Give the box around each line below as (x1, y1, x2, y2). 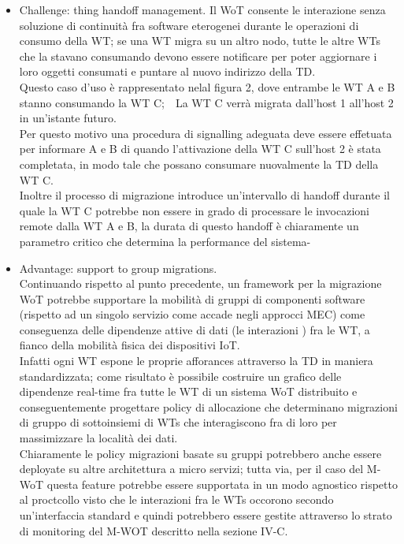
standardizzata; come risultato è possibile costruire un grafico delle (19, 367, 342, 384)
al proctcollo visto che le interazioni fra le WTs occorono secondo (19, 491, 334, 508)
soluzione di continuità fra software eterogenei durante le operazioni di (19, 17, 359, 33)
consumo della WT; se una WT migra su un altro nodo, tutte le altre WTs (19, 32, 380, 49)
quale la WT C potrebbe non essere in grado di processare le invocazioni (19, 202, 370, 218)
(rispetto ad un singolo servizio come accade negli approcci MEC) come (19, 306, 365, 322)
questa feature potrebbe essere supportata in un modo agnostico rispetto (46, 475, 398, 492)
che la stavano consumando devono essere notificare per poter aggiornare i (19, 47, 377, 64)
